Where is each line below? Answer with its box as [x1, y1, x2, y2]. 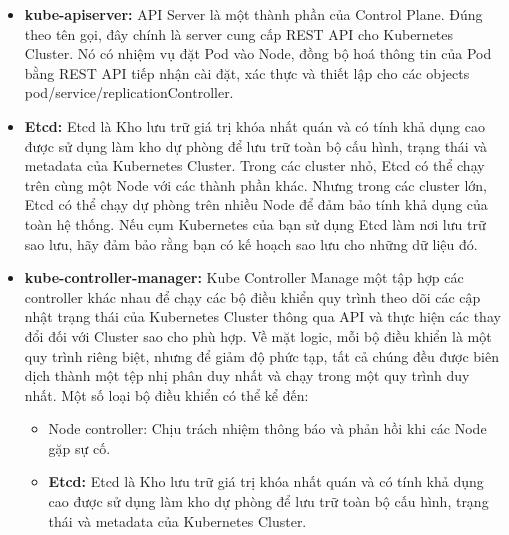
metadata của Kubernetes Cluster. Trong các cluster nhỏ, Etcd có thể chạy [24, 155, 485, 176]
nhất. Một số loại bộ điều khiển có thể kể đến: [24, 384, 309, 405]
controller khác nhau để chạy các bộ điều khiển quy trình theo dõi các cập [24, 286, 481, 307]
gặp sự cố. [48, 437, 111, 458]
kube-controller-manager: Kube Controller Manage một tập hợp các [24, 267, 464, 288]
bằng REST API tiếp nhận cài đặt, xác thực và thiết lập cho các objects [24, 62, 470, 83]
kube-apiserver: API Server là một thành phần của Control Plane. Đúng [24, 4, 483, 24]
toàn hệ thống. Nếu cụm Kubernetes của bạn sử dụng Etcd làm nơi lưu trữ [24, 213, 486, 234]
